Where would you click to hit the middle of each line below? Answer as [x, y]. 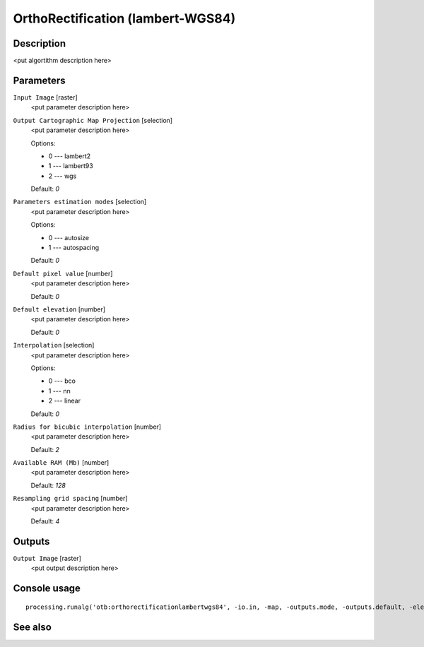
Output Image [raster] [47, 558]
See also [33, 627]
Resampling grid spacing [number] [70, 499]
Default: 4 [45, 521]
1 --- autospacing [74, 248]
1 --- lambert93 [71, 166]
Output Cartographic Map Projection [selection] [93, 120]
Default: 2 [45, 449]
